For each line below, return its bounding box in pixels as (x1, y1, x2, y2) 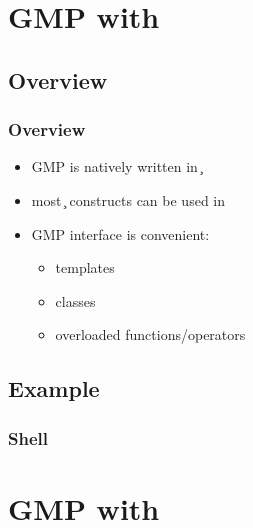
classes (55, 290, 96, 311)
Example (8, 373, 100, 404)
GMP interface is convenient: (31, 223, 210, 244)
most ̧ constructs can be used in (31, 189, 226, 210)
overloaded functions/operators (55, 324, 246, 345)
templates (55, 257, 115, 278)
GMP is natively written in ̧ (31, 156, 202, 177)
